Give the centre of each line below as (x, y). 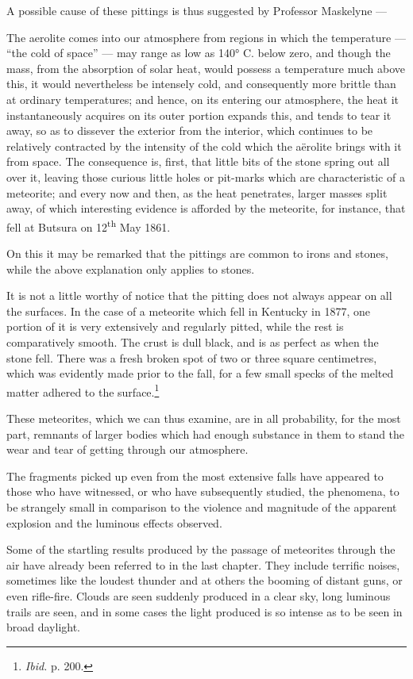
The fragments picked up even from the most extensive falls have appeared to (195, 476)
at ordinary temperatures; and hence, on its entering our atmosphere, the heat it (203, 99)
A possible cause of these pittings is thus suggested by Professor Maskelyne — (197, 10)
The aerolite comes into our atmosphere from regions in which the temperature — (206, 37)
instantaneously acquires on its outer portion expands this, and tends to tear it (199, 115)
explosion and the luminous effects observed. (114, 522)
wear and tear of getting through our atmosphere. (127, 449)
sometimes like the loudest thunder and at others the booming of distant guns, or (205, 580)
